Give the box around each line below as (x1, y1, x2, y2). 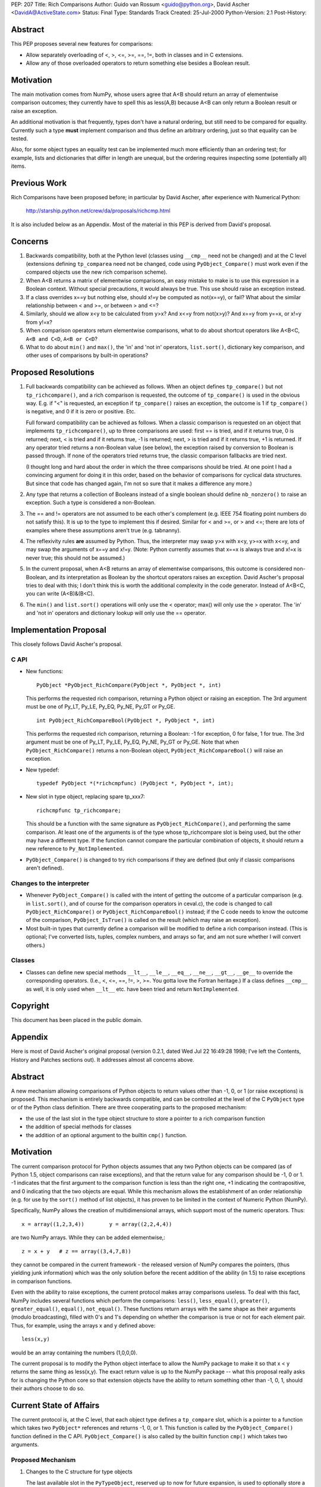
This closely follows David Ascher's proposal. (11, 640, 122, 648)
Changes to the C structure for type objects (26, 1468, 133, 1475)
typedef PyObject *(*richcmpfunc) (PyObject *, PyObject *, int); (36, 780, 234, 787)
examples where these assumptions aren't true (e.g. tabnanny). (26, 526, 181, 534)
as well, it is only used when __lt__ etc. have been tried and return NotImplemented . (26, 985, 239, 993)
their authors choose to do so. (11, 1385, 85, 1392)
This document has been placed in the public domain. (11, 1017, 143, 1024)
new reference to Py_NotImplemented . (26, 845, 124, 852)
